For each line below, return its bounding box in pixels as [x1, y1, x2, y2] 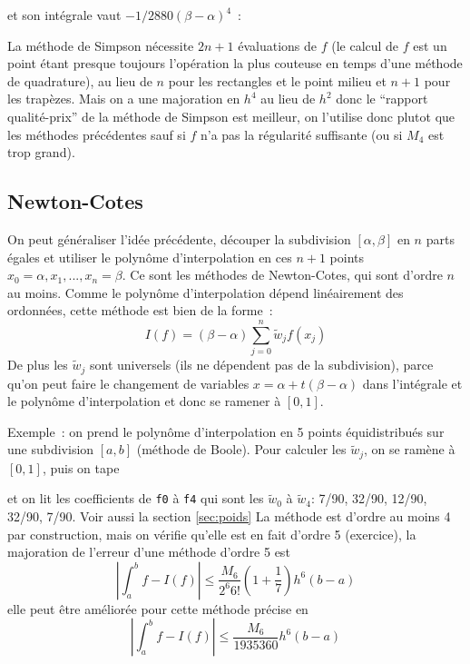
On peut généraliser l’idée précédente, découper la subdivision [7, 229, 351, 248]
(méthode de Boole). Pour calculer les [136, 440, 347, 459]
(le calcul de [331, 35, 399, 55]
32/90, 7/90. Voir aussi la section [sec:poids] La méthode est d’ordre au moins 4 [7, 506, 451, 525]
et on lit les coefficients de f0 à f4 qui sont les [7, 489, 264, 508]
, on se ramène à [364, 440, 455, 459]
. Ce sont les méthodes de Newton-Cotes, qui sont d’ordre [122, 265, 443, 284]
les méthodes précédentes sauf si [7, 124, 186, 144]
